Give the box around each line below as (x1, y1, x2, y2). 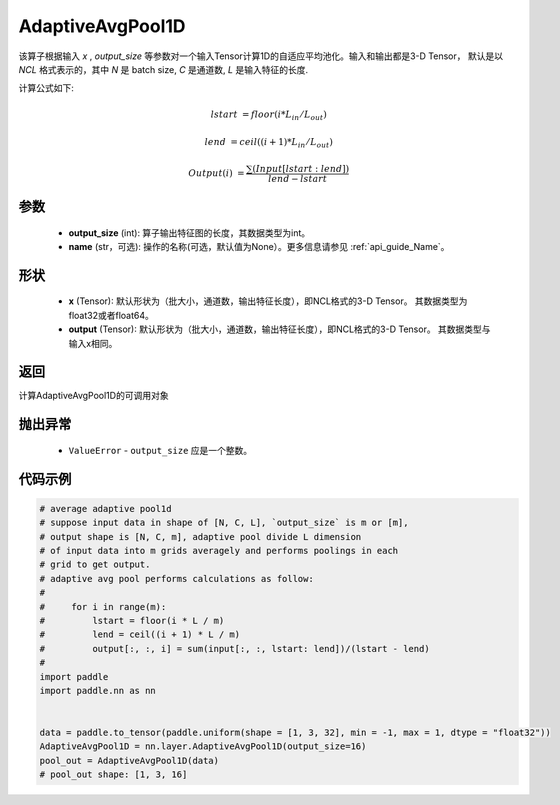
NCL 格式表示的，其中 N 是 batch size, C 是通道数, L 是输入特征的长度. (18, 63, 309, 75)
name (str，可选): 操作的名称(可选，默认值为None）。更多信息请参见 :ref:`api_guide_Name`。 (68, 240, 450, 252)
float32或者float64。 (68, 309, 155, 321)
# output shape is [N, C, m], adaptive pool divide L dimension (39, 531, 362, 542)
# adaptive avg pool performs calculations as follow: (39, 573, 314, 584)
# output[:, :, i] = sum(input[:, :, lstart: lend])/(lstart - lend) (39, 643, 430, 654)
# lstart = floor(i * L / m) (39, 615, 225, 626)
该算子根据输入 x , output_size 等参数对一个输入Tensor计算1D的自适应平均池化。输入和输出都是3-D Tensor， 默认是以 (18, 50, 504, 62)
